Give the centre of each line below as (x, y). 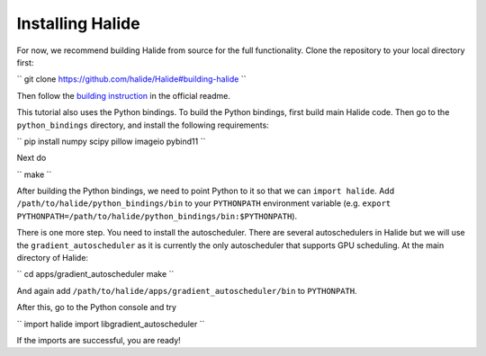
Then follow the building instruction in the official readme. (124, 95)
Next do (31, 158)
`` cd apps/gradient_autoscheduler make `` (95, 274)
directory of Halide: (53, 258)
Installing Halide (78, 23)
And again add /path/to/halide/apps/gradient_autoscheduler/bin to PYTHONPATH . (187, 290)
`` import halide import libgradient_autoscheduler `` (111, 324)
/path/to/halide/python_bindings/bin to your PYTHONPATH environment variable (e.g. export (204, 203)
